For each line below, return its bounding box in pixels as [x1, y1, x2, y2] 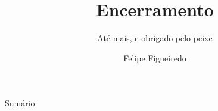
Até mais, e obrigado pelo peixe [97, 32, 213, 44]
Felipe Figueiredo [123, 51, 186, 64]
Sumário [5, 97, 35, 109]
